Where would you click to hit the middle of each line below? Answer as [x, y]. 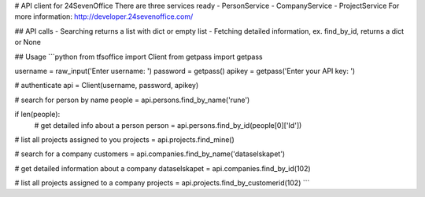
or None [28, 42]
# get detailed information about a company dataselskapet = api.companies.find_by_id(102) [163, 168]
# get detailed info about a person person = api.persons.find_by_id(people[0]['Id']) [168, 125]
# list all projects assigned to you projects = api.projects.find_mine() [125, 139]
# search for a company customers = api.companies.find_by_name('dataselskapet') [150, 154]
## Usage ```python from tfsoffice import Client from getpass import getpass [139, 57]
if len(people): [37, 115]
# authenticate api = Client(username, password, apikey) [107, 86]
